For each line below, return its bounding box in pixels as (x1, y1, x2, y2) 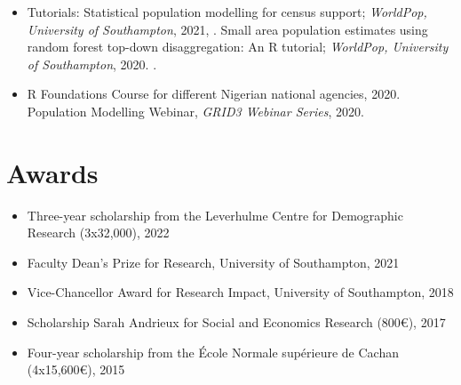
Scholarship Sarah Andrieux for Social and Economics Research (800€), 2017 (27, 313, 446, 332)
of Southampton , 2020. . (27, 54, 157, 73)
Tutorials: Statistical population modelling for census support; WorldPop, (27, 3, 427, 20)
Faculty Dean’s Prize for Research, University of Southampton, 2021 (27, 253, 400, 271)
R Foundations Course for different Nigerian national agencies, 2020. (27, 84, 401, 103)
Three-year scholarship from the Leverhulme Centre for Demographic (27, 205, 403, 224)
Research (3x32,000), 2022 (27, 223, 170, 242)
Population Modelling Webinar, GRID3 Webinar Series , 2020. (27, 101, 364, 120)
